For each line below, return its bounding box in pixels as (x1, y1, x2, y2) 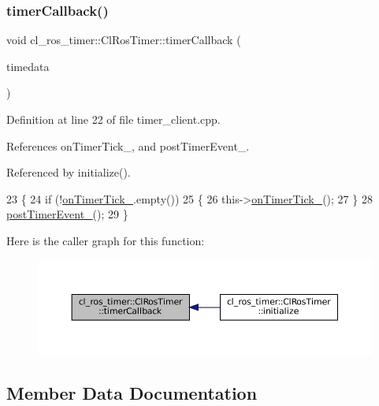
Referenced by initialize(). (6, 164, 131, 181)
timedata (6, 58, 50, 74)
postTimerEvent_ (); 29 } (6, 206, 128, 222)
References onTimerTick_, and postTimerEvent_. (6, 137, 250, 154)
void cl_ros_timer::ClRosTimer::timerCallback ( (6, 32, 241, 48)
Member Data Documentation (6, 380, 258, 404)
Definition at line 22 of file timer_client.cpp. (6, 111, 221, 127)
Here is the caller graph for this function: (6, 232, 205, 248)
